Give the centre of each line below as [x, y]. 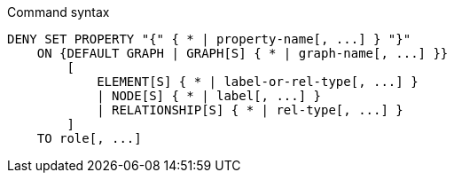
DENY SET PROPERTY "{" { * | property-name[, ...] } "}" [209, 39]
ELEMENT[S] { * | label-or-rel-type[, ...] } [258, 82]
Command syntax [59, 12]
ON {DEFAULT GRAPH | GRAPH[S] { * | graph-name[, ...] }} [243, 53]
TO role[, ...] [89, 138]
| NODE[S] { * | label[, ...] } [209, 96]
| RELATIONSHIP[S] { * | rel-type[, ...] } [250, 110]
